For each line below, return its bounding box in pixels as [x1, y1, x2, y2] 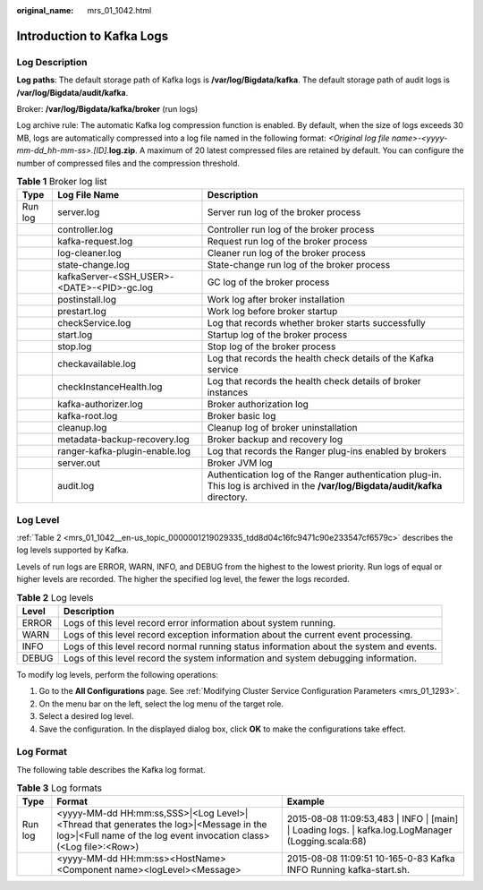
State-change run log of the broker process [207, 259, 391, 271]
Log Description [16, 56, 88, 68]
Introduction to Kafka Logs [16, 28, 169, 44]
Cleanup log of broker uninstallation [207, 422, 358, 434]
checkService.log [57, 317, 131, 329]
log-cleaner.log [57, 247, 122, 260]
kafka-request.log [57, 235, 133, 248]
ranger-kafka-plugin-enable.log [57, 445, 191, 458]
